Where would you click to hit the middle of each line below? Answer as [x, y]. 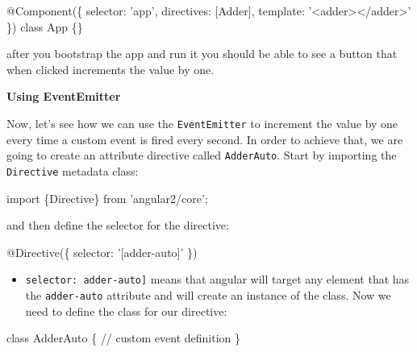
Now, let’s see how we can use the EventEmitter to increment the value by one [202, 123]
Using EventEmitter [64, 96]
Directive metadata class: [73, 170]
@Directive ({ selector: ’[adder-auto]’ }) [102, 252]
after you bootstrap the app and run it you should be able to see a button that [202, 54]
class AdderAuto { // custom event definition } [124, 338]
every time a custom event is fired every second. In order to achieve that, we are [205, 139]
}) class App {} [45, 26]
